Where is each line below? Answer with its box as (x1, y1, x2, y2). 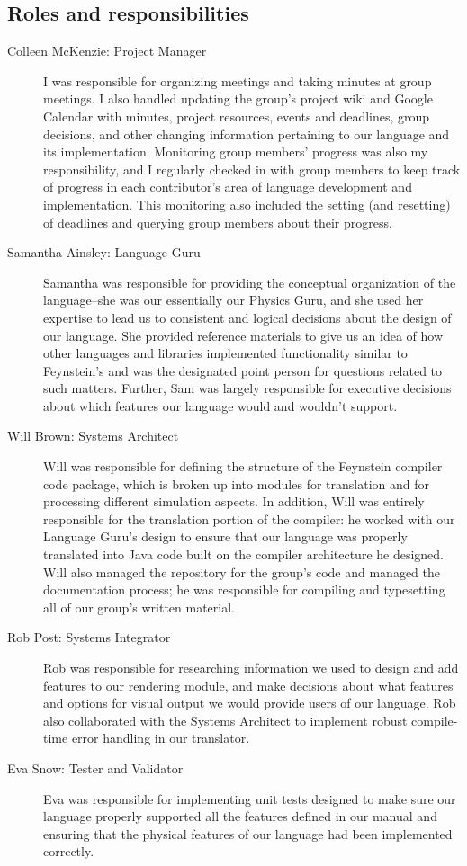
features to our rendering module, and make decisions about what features (43, 675, 454, 694)
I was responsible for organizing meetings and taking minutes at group (43, 71, 432, 90)
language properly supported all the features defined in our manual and (43, 807, 437, 826)
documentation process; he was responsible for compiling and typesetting (43, 580, 445, 599)
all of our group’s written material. (43, 597, 235, 616)
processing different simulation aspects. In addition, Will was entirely (43, 492, 425, 511)
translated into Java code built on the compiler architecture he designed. (43, 545, 445, 564)
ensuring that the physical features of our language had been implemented (43, 824, 453, 843)
